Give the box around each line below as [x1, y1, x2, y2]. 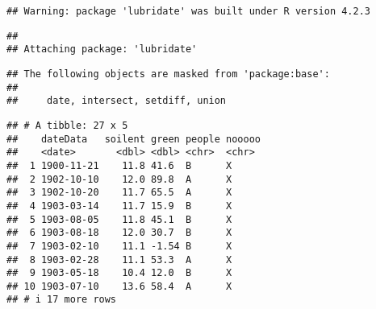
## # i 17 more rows [6, 294, 117, 306]
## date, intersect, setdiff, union [6, 95, 227, 107]
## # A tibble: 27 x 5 [6, 119, 128, 131]
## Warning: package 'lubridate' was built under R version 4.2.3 [6, 6, 371, 17]
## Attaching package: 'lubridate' [6, 43, 198, 56]
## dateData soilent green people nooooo [6, 133, 261, 145]
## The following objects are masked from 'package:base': [6, 68, 330, 80]
